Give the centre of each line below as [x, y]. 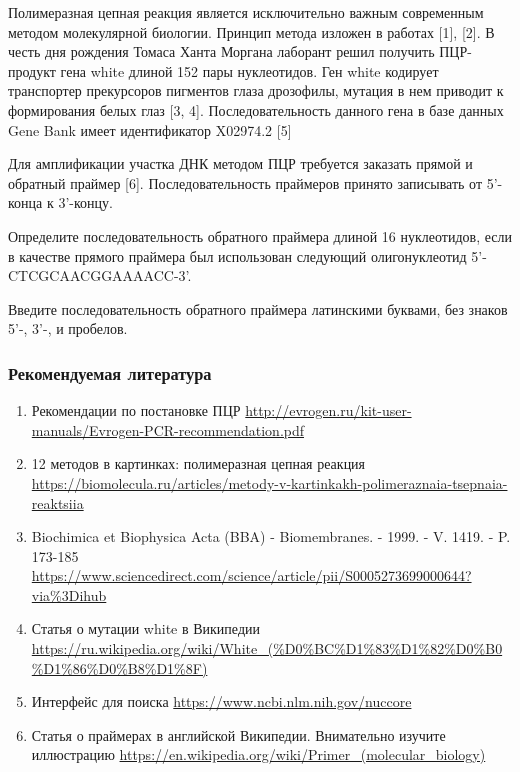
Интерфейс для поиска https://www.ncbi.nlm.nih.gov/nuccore [221, 701]
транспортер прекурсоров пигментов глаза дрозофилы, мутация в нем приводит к [256, 90]
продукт [32, 70]
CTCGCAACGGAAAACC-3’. [100, 275]
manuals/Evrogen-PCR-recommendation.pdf [168, 429]
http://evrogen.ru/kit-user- [328, 410]
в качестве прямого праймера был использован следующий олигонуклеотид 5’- [247, 255]
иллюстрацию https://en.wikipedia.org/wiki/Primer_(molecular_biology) [258, 754]
